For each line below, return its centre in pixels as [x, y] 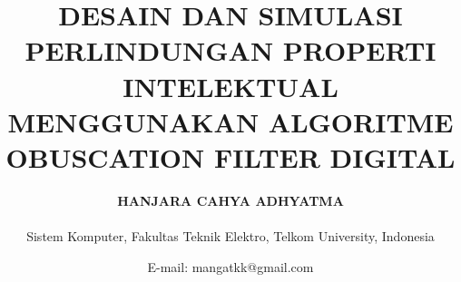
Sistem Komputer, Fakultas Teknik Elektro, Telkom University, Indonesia [230, 236]
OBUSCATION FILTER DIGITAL [230, 156]
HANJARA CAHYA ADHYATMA [230, 200]
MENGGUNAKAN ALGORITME [230, 121]
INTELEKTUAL [230, 86]
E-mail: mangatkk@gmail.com [230, 266]
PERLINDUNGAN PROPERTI [230, 50]
